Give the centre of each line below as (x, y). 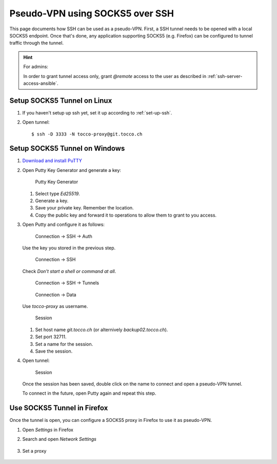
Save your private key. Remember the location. (84, 208)
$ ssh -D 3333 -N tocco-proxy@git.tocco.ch (87, 134)
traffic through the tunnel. (37, 43)
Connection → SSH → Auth (64, 236)
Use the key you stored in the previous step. (69, 248)
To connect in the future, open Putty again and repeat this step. (89, 393)
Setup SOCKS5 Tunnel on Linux (61, 100)
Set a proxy (34, 451)
